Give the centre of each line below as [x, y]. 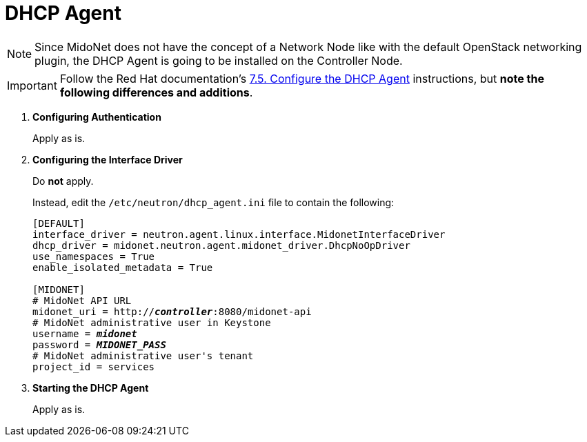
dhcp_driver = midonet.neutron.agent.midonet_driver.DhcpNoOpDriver [221, 245]
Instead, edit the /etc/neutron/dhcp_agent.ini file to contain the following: [213, 202]
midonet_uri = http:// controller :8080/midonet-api [172, 311]
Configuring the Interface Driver [108, 159]
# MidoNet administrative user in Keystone [152, 322]
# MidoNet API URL [82, 300]
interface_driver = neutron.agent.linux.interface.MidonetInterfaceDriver [239, 234]
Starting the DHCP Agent [91, 388]
